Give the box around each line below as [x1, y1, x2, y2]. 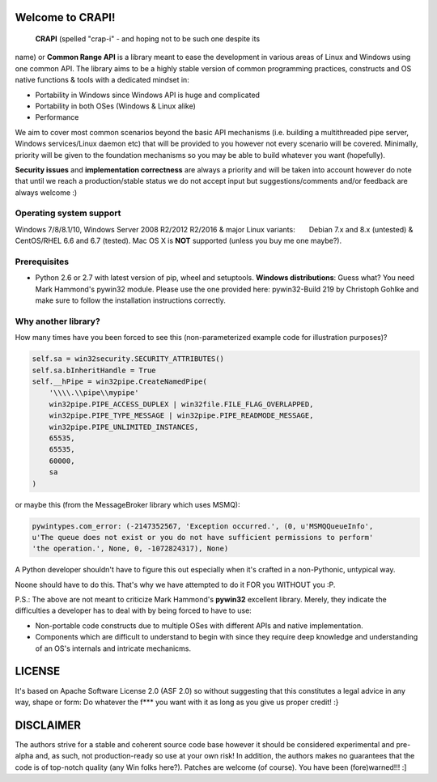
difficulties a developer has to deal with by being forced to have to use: [15, 606, 252, 615]
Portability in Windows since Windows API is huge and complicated [35, 90, 261, 100]
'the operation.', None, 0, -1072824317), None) [32, 544, 229, 554]
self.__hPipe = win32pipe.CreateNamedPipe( [32, 377, 208, 386]
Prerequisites [15, 256, 69, 267]
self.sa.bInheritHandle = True [32, 365, 157, 375]
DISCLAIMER [15, 718, 81, 732]
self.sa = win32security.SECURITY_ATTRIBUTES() [32, 355, 224, 363]
